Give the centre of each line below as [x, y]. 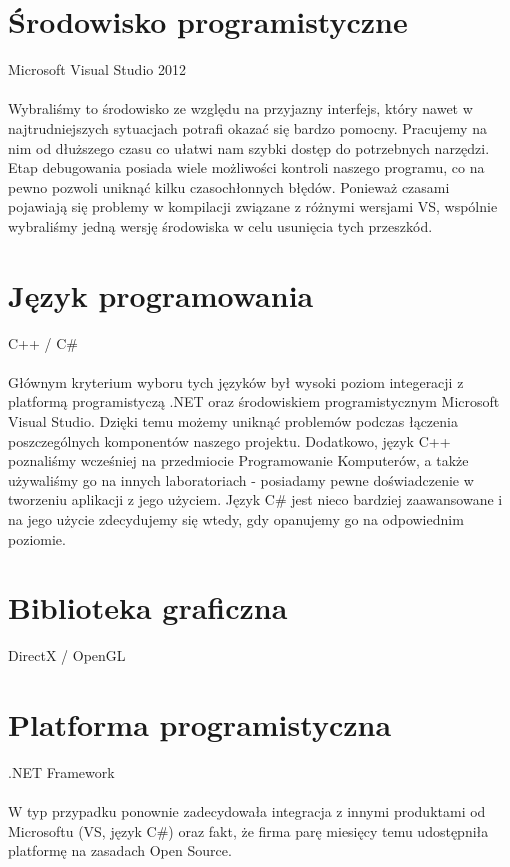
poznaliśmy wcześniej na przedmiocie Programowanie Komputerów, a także [238, 460]
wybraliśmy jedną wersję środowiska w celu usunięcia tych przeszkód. [220, 225]
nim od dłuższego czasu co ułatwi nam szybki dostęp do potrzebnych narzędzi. [249, 147]
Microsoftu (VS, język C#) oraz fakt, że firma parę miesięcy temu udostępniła [248, 830]
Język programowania [161, 294]
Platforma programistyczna [200, 724]
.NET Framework [61, 771]
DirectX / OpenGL [67, 655]
